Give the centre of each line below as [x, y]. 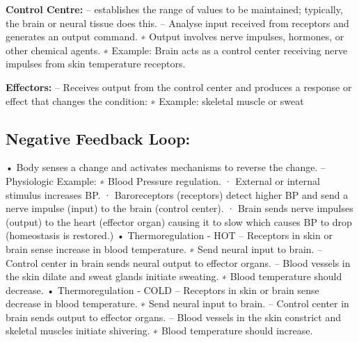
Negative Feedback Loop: [98, 138]
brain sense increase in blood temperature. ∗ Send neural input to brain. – [164, 249]
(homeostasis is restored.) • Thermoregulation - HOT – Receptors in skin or [169, 235]
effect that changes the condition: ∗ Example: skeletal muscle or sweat [155, 100]
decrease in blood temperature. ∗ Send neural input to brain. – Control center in [177, 303]
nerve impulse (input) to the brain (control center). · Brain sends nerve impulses [179, 208]
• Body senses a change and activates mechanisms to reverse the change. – [166, 167]
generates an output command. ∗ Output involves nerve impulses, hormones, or [175, 36]
